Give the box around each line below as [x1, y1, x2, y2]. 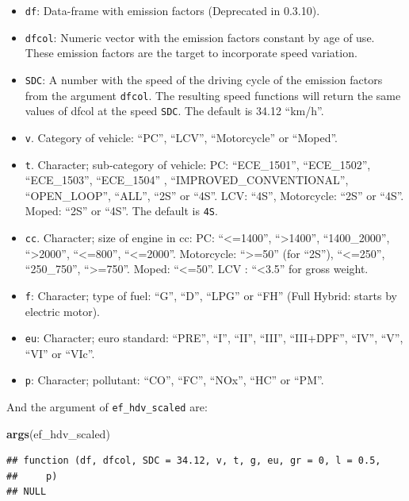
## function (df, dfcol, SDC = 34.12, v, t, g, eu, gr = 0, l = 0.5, [6, 455, 381, 467]
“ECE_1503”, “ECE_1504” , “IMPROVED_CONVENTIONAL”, [25, 171, 349, 188]
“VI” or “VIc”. [25, 345, 95, 361]
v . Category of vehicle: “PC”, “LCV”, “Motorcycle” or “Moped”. [25, 129, 338, 145]
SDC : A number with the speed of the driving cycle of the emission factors [25, 71, 383, 87]
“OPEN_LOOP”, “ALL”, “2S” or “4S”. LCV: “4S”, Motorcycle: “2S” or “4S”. [25, 187, 404, 203]
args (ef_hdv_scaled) [6, 425, 110, 441]
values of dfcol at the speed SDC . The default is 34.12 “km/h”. [25, 102, 324, 119]
